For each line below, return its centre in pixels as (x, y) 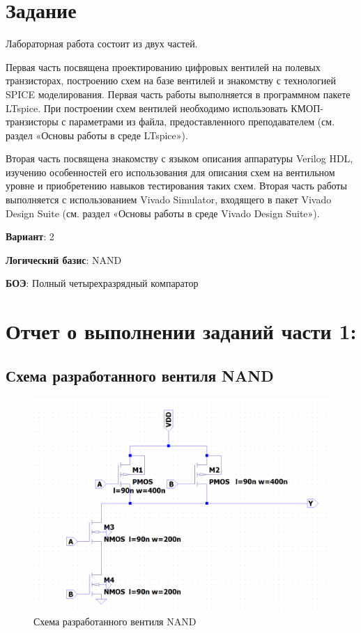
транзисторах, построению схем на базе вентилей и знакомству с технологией (171, 80)
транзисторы (32, 122)
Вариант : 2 (30, 236)
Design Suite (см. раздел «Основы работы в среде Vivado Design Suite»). (163, 213)
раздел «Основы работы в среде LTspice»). (97, 135)
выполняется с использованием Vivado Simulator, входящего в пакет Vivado (169, 200)
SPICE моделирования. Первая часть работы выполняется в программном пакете (178, 94)
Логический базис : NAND (64, 259)
